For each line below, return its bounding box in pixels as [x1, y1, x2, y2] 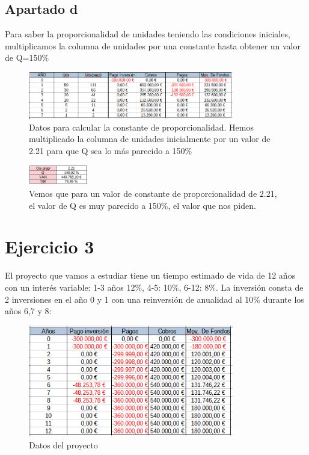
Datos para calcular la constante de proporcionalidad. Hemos [29, 120, 254, 133]
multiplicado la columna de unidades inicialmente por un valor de [29, 132, 271, 145]
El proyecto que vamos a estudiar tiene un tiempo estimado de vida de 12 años [5, 269, 296, 282]
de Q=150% [5, 51, 49, 64]
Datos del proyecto [29, 438, 98, 451]
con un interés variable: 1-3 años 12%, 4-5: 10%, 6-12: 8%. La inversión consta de [5, 280, 304, 293]
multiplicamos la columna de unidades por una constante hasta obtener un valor [5, 39, 301, 52]
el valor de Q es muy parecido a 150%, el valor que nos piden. [29, 199, 256, 211]
